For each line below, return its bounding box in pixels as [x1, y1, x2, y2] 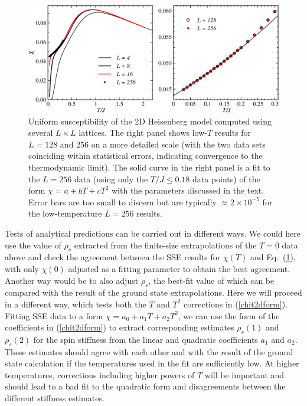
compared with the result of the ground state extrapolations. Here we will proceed [5, 286, 302, 299]
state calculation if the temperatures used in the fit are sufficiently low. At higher [5, 357, 299, 369]
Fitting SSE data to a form [5, 309, 103, 322]
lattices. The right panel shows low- [79, 126, 207, 139]
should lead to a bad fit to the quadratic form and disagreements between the [5, 380, 286, 392]
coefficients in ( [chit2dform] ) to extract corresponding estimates [5, 321, 234, 333]
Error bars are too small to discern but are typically [28, 195, 217, 208]
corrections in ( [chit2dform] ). [184, 297, 288, 310]
